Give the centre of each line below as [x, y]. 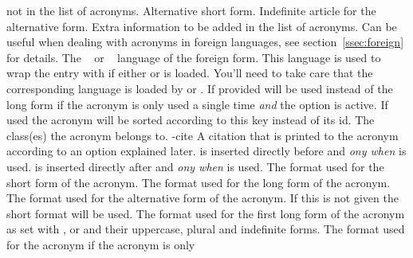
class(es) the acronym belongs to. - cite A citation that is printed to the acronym [203, 135]
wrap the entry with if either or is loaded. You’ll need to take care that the [190, 73]
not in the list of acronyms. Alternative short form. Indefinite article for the [191, 10]
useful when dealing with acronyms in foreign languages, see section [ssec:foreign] [205, 42]
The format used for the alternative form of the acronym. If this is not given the [203, 198]
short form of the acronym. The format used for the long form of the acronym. [199, 182]
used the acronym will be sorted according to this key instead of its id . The [191, 120]
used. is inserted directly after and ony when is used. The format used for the [195, 166]
